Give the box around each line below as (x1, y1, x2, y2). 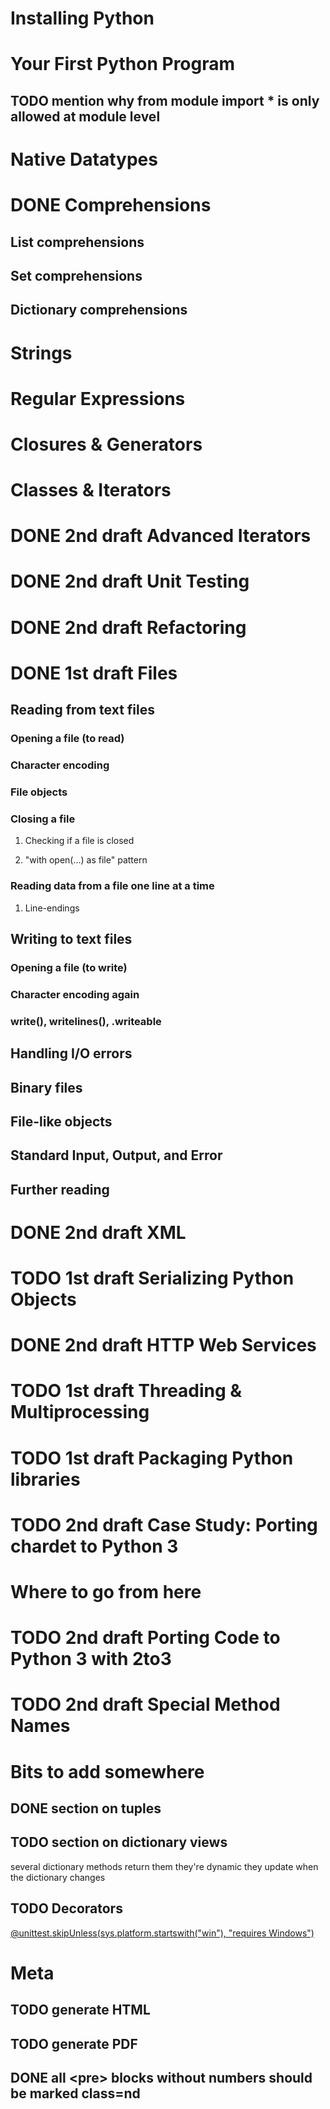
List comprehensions (10, 233, 145, 251)
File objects (10, 785, 68, 799)
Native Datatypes (10, 148, 158, 171)
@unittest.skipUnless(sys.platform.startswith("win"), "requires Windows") (10, 1927, 315, 1939)
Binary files (10, 1079, 83, 1096)
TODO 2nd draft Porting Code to (10, 1627, 281, 1649)
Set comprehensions (10, 267, 143, 284)
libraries (10, 1468, 81, 1491)
